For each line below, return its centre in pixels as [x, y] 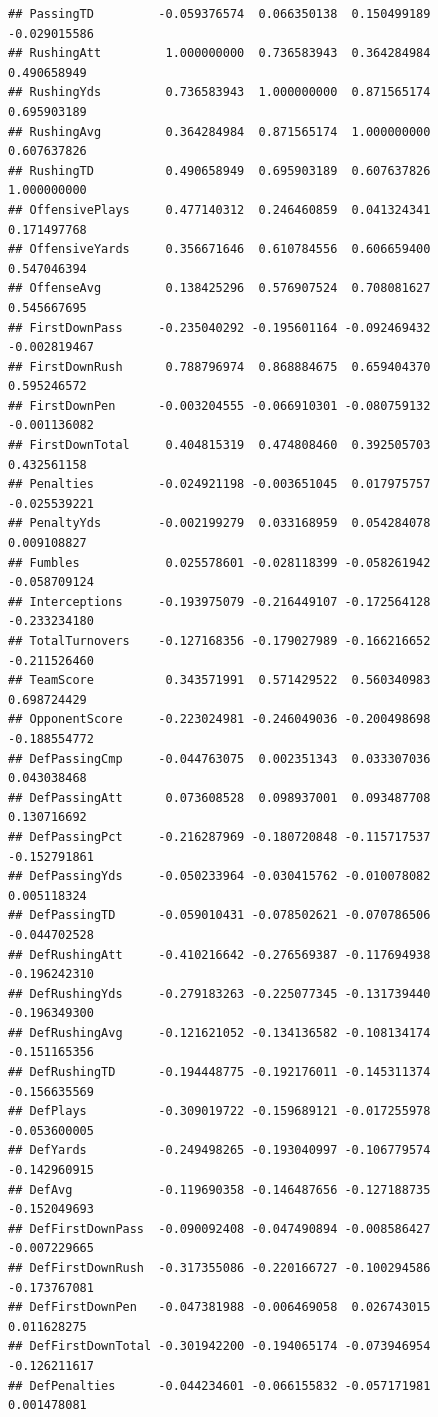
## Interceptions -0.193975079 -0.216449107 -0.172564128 [219, 601]
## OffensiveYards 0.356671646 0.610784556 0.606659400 [219, 249]
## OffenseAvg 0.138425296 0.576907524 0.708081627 [219, 288]
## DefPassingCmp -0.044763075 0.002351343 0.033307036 [219, 758]
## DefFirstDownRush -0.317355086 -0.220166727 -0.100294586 [219, 1268]
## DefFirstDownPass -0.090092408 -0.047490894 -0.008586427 [219, 1228]
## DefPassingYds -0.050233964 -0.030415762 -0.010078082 [219, 876]
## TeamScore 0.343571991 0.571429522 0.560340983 [219, 680]
